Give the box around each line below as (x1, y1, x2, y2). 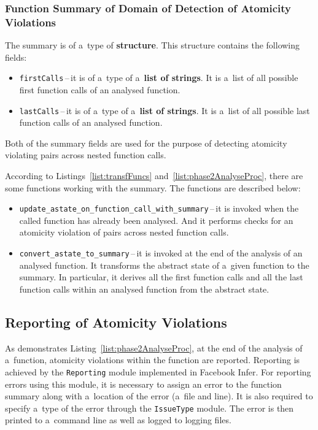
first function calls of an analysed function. (19, 83, 180, 96)
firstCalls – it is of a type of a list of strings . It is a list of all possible (19, 71, 298, 84)
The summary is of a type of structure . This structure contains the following (5, 39, 300, 52)
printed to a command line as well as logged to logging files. (5, 413, 231, 426)
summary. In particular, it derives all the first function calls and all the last (19, 271, 303, 283)
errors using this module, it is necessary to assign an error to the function (5, 377, 282, 390)
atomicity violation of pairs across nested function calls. (19, 226, 229, 239)
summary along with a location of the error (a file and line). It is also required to (5, 390, 313, 402)
